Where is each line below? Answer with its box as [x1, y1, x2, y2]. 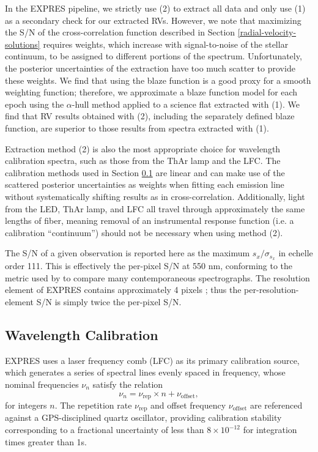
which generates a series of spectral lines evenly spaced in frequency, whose [5, 366, 286, 379]
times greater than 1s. [5, 435, 87, 448]
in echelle [278, 246, 313, 259]
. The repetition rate [54, 398, 132, 411]
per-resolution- [244, 283, 299, 296]
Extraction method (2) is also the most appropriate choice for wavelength [5, 142, 281, 155]
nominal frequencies [5, 377, 79, 390]
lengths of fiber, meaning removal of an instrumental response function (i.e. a [5, 214, 294, 227]
